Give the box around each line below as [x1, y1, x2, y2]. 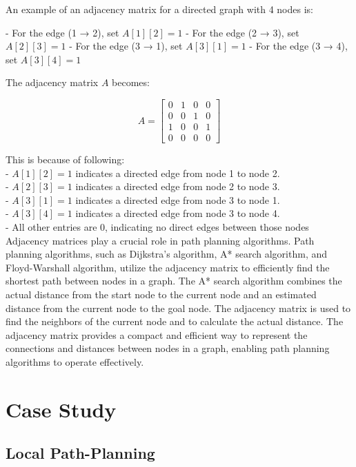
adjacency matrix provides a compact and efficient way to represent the [6, 327, 308, 342]
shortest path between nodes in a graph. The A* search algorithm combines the [6, 273, 342, 288]
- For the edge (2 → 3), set [186, 25, 299, 39]
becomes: [112, 75, 150, 90]
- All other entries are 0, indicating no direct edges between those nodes [6, 220, 309, 234]
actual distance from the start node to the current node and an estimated [6, 287, 317, 302]
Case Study [6, 395, 117, 423]
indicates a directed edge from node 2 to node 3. [75, 179, 280, 194]
